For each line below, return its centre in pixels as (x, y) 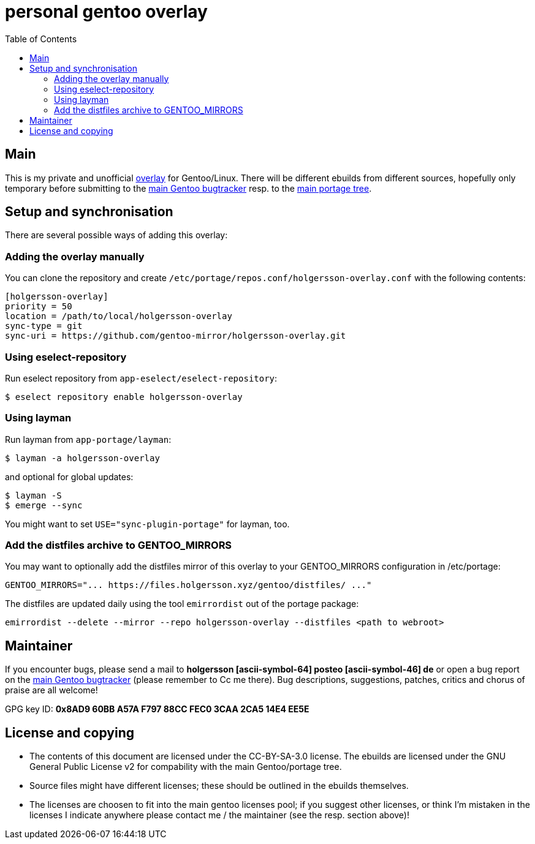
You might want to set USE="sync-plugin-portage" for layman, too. (147, 524)
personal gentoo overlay (106, 12)
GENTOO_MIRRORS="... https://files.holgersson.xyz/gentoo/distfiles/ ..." (188, 585)
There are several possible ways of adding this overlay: (116, 235)
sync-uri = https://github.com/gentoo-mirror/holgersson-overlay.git (176, 336)
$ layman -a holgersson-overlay (82, 458)
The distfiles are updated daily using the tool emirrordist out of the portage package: (182, 604)
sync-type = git (44, 326)
